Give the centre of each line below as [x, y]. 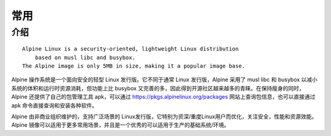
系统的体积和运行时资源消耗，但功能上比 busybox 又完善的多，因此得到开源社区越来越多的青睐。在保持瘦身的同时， [158, 88]
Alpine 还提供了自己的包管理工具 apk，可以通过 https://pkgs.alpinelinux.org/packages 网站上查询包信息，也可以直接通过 [163, 97]
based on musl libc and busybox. [85, 57]
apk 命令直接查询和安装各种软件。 [55, 105]
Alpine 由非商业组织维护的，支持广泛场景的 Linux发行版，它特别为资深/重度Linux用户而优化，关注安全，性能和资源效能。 [164, 116]
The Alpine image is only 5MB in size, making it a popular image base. [134, 66]
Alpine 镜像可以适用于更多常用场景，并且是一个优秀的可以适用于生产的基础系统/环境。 [120, 125]
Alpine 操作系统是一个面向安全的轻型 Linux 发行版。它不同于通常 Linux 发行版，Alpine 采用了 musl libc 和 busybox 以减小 [165, 80]
